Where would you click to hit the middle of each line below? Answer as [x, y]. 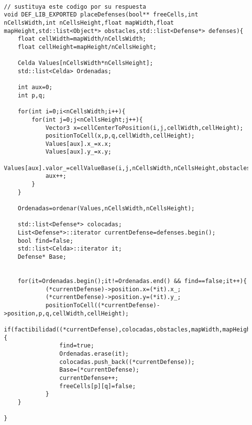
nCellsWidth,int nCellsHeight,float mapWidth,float [89, 23]
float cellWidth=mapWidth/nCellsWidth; [82, 39]
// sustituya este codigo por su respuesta [75, 7]
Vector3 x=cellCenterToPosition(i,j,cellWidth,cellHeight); [144, 128]
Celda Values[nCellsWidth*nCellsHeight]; [85, 63]
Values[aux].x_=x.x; [78, 144]
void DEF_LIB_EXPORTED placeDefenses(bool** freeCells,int [101, 15]
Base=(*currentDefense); [99, 370]
